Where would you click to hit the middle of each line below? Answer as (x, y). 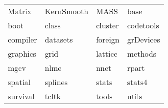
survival (21, 96)
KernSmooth (67, 11)
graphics (22, 54)
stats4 (137, 82)
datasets (59, 39)
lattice (107, 54)
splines (56, 82)
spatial (19, 82)
